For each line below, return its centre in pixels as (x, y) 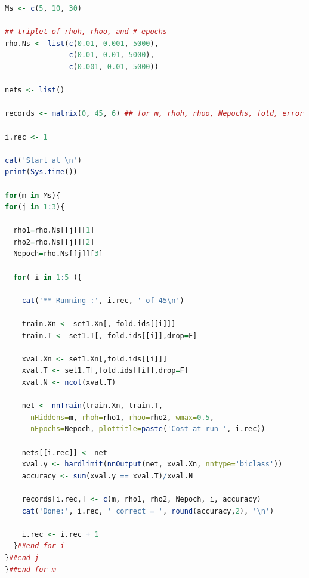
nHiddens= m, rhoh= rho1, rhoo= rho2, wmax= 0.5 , (122, 417)
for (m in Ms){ (33, 195)
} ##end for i (39, 546)
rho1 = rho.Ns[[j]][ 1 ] (54, 231)
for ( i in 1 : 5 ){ (47, 277)
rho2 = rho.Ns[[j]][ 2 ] (54, 242)
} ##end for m (30, 569)
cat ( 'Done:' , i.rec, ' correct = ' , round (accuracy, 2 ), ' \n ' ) (148, 511)
